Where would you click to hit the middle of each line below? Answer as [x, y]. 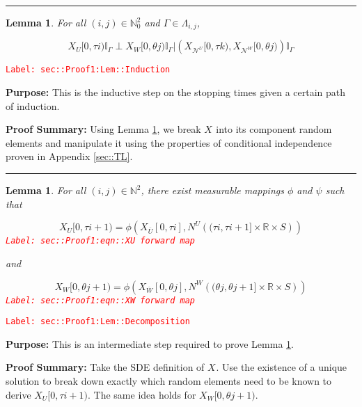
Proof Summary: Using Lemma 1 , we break [103, 129]
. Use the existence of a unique [282, 367]
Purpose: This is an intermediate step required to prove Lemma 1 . [150, 343]
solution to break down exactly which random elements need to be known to [169, 381]
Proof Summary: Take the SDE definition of [105, 367]
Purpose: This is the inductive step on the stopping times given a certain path [176, 92]
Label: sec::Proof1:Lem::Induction [88, 70]
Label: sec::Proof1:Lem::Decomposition [98, 322]
